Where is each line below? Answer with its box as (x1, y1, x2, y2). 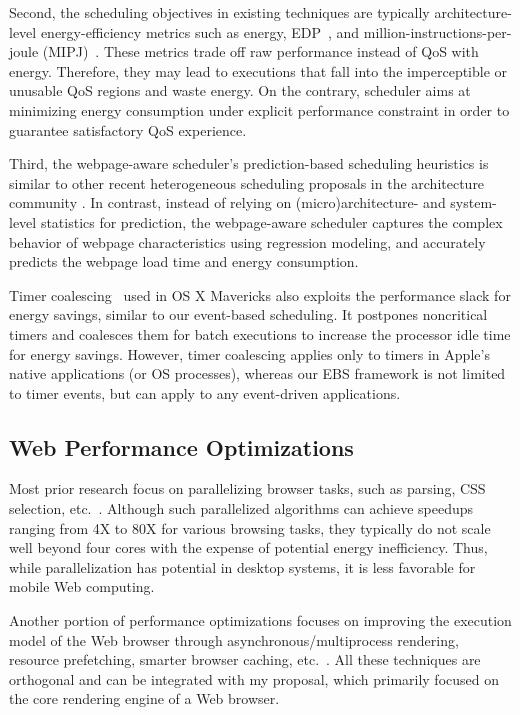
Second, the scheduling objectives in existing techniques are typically (9, 2, 430, 22)
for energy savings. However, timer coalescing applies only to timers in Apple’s (9, 343, 490, 364)
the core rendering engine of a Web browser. (9, 688, 280, 709)
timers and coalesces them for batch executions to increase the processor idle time (9, 323, 511, 344)
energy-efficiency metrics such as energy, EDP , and (40, 21, 360, 42)
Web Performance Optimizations (9, 431, 354, 462)
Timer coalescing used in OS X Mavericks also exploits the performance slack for (9, 284, 511, 305)
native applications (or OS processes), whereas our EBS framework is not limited (9, 363, 506, 384)
